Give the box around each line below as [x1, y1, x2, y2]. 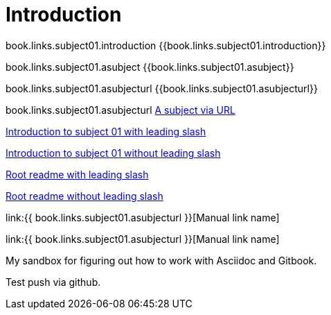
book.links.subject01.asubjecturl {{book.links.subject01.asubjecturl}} [6, 82, 318, 94]
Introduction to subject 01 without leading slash [6, 146, 221, 159]
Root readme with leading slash [6, 168, 149, 180]
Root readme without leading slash [6, 189, 163, 202]
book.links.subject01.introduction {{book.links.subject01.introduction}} [6, 39, 326, 51]
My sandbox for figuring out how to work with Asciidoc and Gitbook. [6, 254, 317, 266]
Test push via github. [6, 275, 101, 288]
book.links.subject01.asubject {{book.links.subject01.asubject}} [6, 60, 294, 73]
